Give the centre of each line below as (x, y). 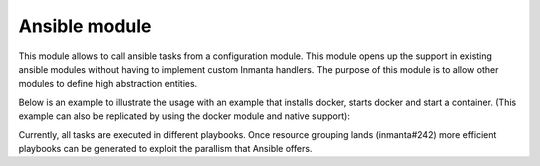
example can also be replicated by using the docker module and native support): (184, 116)
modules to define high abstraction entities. (108, 84)
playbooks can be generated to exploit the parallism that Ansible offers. (165, 148)
